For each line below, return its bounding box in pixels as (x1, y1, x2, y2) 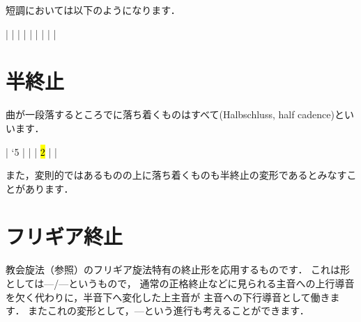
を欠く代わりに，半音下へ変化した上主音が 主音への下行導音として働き (6, 289, 330, 304)
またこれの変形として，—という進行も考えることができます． (28, 303, 309, 318)
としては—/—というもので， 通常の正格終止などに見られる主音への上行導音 (6, 276, 355, 290)
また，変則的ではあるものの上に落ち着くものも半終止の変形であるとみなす (6, 168, 347, 182)
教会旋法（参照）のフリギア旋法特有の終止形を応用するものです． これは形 (6, 262, 351, 277)
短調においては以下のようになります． (6, 3, 180, 17)
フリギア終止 (6, 222, 123, 250)
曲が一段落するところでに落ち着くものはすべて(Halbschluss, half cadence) (6, 107, 335, 122)
